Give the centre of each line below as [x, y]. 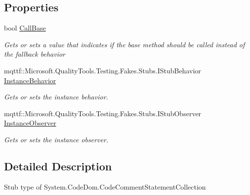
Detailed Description [58, 166]
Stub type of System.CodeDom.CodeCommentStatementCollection [105, 186]
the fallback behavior [35, 54]
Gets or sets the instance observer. [56, 139]
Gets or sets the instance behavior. [56, 97]
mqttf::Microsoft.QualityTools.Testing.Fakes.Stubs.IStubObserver [103, 113]
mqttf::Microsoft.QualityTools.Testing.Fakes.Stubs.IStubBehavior [103, 70]
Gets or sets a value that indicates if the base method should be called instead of [125, 44]
